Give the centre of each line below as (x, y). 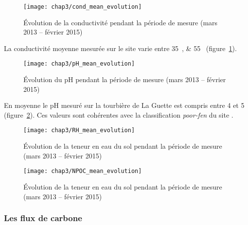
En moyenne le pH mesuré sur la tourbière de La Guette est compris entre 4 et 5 (124, 105)
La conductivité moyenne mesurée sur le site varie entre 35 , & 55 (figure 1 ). (120, 48)
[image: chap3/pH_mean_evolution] (79, 64)
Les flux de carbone (43, 218)
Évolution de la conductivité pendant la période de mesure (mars (121, 22)
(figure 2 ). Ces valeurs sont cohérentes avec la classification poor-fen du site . (119, 114)
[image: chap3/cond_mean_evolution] (83, 7)
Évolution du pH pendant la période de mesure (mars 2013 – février (125, 79)
